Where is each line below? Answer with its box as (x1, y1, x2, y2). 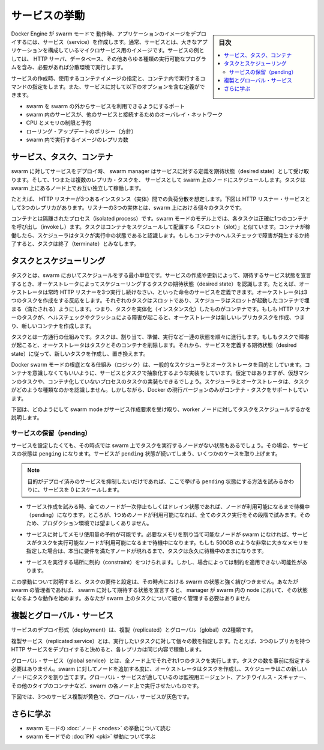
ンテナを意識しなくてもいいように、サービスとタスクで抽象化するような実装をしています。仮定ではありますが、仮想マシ (11, 370, 309, 377)
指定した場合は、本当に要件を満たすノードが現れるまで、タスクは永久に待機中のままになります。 (26, 547, 267, 555)
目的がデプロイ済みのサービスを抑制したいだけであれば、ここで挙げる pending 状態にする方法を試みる (27, 478, 284, 485)
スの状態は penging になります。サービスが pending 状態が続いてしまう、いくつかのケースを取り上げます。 (11, 450, 281, 457)
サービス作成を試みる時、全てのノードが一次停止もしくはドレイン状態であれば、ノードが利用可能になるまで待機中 (26, 502, 310, 510)
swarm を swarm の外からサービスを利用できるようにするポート (26, 102, 185, 109)
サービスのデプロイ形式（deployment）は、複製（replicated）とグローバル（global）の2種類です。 (11, 626, 257, 633)
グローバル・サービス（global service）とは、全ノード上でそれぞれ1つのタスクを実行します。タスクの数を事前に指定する (11, 657, 310, 664)
